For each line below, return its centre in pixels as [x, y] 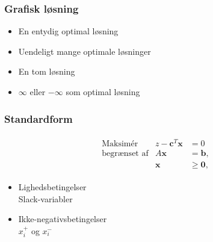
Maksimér [120, 144]
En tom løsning [47, 71]
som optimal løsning [103, 92]
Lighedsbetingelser [52, 187]
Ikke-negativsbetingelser [63, 219]
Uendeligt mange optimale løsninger [85, 51]
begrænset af [125, 153]
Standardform [39, 118]
